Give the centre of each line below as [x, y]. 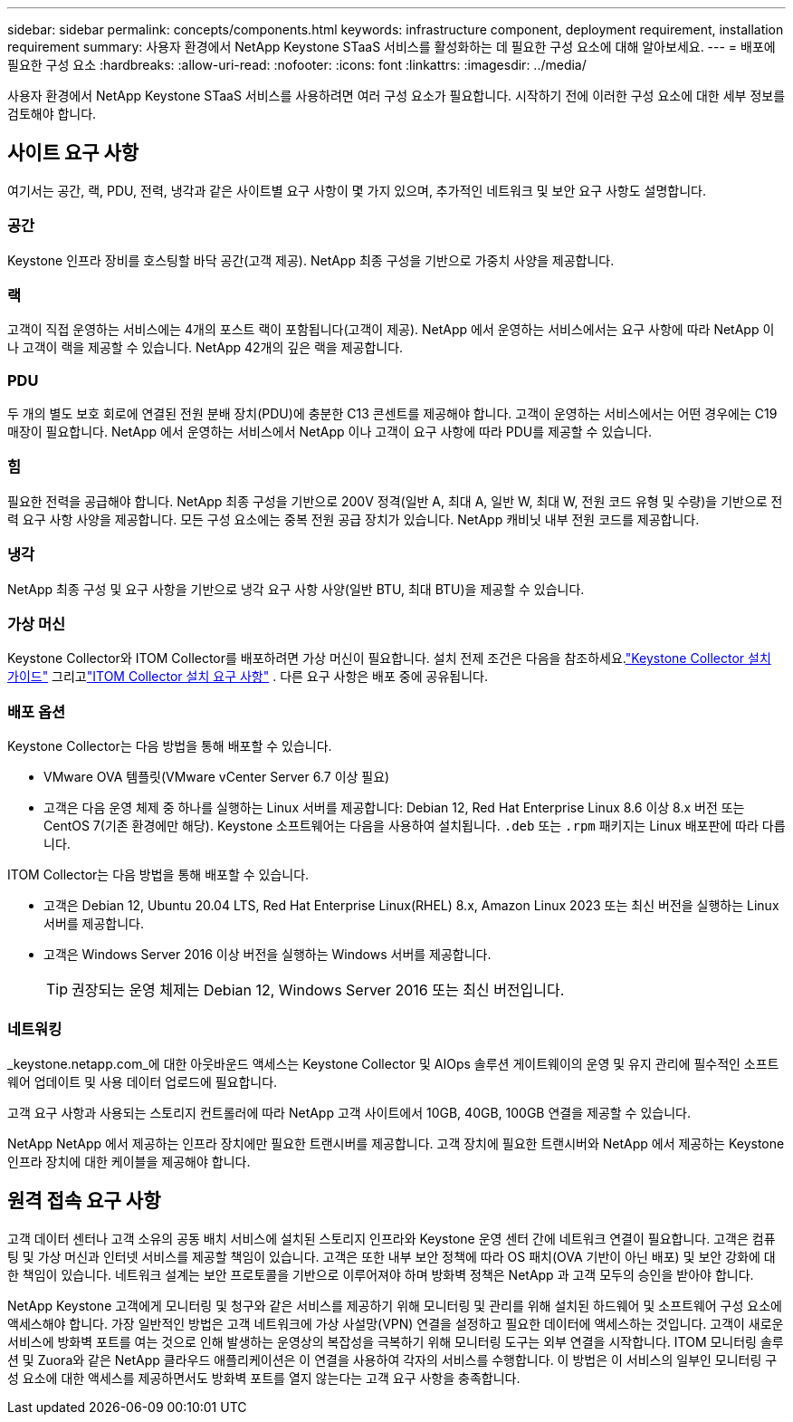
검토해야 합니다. [52, 114]
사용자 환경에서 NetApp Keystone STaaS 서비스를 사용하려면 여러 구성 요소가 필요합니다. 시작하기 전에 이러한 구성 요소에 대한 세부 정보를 [396, 96]
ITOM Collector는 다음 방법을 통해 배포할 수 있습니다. [158, 875]
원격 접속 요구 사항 [84, 1201]
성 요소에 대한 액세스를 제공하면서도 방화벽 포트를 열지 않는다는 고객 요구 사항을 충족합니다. [264, 1378]
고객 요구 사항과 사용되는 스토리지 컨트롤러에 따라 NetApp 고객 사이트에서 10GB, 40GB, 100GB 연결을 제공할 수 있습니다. [349, 1112]
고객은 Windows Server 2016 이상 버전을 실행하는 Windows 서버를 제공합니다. [268, 955]
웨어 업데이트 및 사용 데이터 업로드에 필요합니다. [143, 1081]
